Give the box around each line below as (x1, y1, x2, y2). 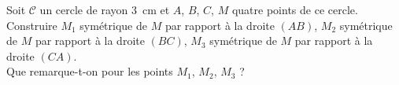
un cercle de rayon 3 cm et (39, 2, 170, 17)
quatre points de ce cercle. (231, 2, 358, 17)
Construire (6, 17, 57, 33)
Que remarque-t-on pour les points (6, 63, 173, 79)
